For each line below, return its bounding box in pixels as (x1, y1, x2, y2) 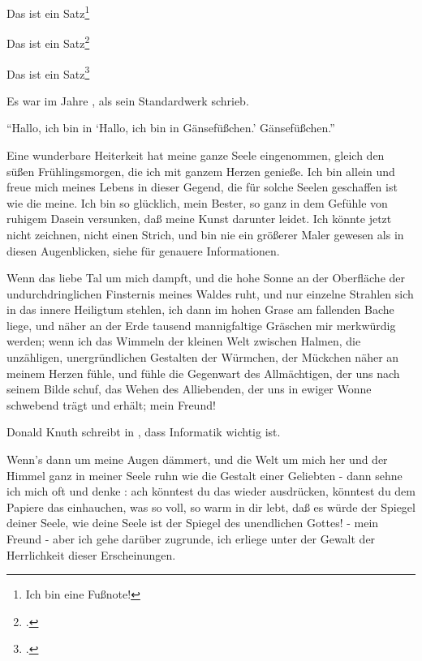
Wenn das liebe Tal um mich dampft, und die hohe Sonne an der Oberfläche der (6, 269, 406, 286)
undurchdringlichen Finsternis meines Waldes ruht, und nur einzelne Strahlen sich (6, 285, 414, 302)
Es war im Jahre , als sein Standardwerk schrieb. (6, 92, 249, 109)
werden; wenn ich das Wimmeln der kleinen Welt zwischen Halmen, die (6, 333, 361, 350)
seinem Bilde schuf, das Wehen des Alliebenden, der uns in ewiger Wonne (6, 380, 372, 397)
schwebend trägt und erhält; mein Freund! (6, 396, 216, 413)
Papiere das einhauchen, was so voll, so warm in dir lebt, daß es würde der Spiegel (6, 498, 416, 515)
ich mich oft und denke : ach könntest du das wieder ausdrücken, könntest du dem (6, 483, 416, 500)
